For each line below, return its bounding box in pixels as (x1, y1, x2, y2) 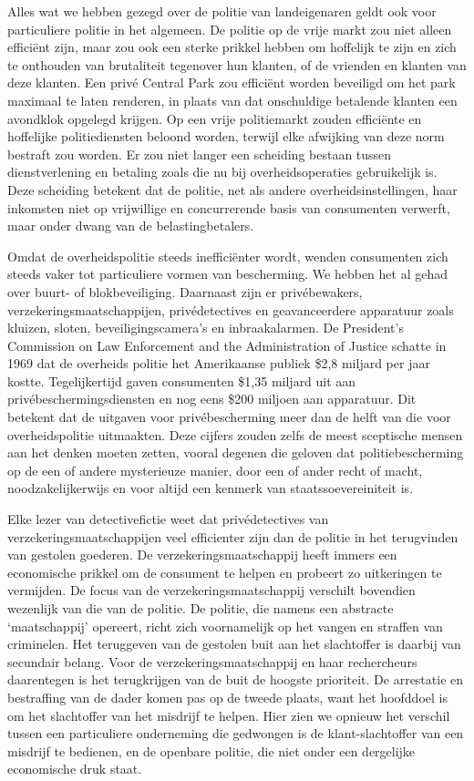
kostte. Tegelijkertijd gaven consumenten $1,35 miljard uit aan (7, 371, 356, 390)
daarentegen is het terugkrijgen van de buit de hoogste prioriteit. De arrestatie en (7, 670, 464, 689)
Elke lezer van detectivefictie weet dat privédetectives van (7, 509, 329, 529)
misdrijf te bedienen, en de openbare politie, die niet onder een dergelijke (7, 741, 416, 760)
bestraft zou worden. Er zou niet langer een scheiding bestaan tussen (7, 144, 392, 163)
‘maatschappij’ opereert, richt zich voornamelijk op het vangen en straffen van (7, 616, 443, 635)
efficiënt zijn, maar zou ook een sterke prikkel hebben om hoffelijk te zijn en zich (7, 37, 457, 57)
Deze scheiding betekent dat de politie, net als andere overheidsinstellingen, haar (7, 180, 458, 199)
